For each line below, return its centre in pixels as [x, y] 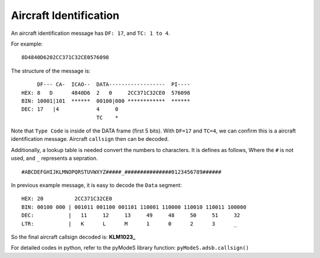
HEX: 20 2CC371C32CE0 [67, 199]
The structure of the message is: [51, 70]
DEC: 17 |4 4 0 [70, 109]
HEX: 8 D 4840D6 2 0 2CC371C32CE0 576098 [106, 93]
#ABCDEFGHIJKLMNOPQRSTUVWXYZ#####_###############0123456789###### [121, 172]
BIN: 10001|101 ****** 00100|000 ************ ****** [106, 101]
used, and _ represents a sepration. [54, 158]
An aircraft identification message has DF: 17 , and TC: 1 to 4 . [90, 33]
